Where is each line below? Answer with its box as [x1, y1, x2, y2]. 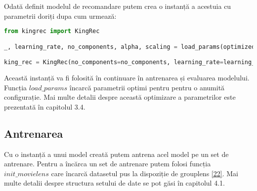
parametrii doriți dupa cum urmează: [4, 10, 117, 21]
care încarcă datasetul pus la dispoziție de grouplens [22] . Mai [51, 168, 238, 178]
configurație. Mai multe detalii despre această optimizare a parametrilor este [4, 92, 236, 102]
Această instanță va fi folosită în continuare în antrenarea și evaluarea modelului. [4, 73, 250, 83]
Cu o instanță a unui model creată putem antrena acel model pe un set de [4, 149, 229, 159]
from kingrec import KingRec [4, 28, 100, 35]
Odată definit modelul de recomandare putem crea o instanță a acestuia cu [4, 1, 231, 11]
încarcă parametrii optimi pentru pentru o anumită [69, 82, 225, 92]
